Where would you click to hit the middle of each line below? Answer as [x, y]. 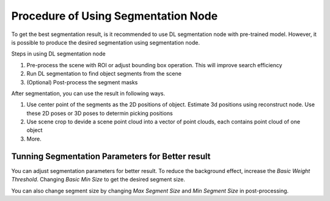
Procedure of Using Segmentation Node [115, 16]
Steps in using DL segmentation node [59, 54]
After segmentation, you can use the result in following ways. [88, 93]
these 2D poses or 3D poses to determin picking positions [100, 113]
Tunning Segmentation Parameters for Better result [111, 156]
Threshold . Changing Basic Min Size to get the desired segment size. [98, 180]
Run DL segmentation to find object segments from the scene [104, 74]
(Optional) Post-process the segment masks [82, 82]
